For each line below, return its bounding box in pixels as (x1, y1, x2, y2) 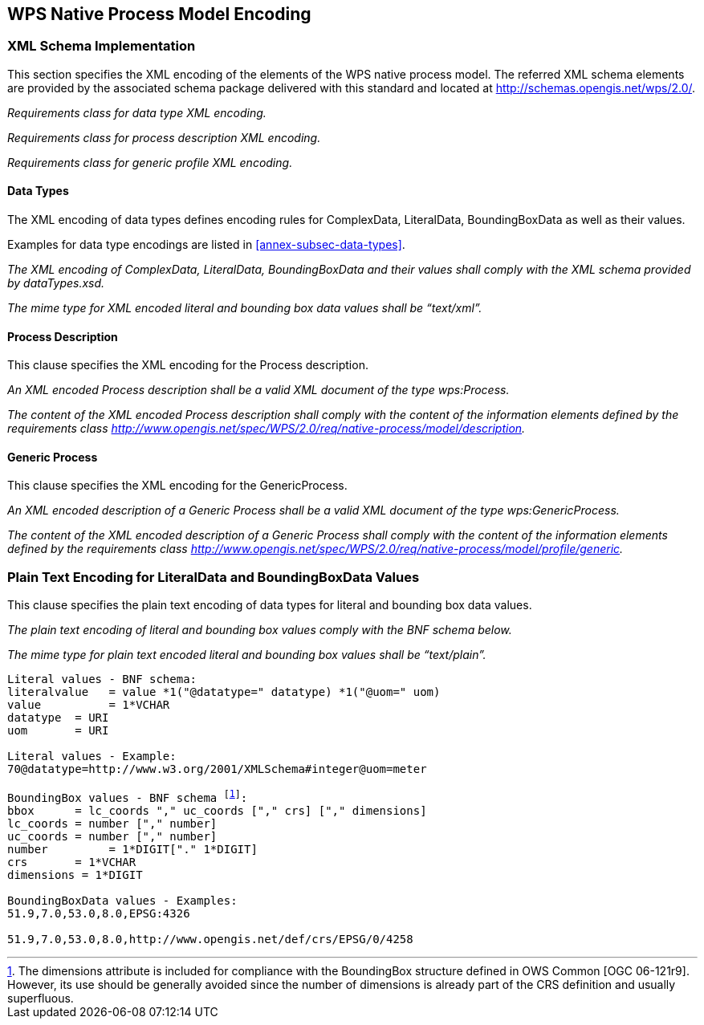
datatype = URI (7, 711, 109, 725)
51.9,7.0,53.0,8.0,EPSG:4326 (7, 906, 190, 920)
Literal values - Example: (7, 750, 177, 763)
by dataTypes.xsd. (7, 276, 105, 291)
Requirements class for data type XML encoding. (7, 105, 267, 120)
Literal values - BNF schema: (7, 673, 197, 686)
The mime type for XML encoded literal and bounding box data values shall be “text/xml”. (7, 301, 482, 315)
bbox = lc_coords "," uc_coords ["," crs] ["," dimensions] (7, 803, 427, 817)
